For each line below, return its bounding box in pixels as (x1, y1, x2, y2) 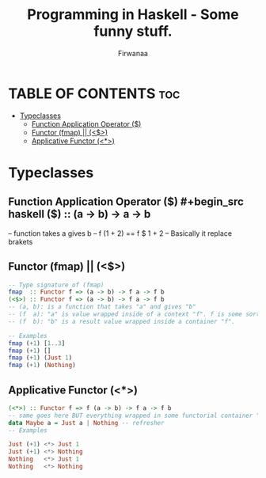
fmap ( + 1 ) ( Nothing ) (8, 362, 77, 370)
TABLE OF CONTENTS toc (8, 85, 180, 102)
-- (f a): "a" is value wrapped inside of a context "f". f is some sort (8, 310, 260, 318)
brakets (8, 237, 33, 246)
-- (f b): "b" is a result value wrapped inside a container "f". (8, 317, 236, 325)
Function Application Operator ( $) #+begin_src (8, 195, 244, 209)
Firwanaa (117, 48, 149, 58)
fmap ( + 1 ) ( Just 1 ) (8, 354, 73, 362)
